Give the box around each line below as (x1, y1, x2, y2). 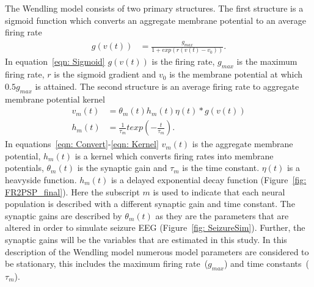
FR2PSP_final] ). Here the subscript (5, 185, 140, 198)
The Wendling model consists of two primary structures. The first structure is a (5, 2, 304, 14)
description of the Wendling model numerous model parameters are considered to (5, 245, 309, 258)
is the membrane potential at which (169, 68, 303, 81)
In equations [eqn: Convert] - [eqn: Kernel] (5, 137, 159, 150)
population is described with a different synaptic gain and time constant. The (5, 197, 295, 210)
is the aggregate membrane (192, 137, 293, 150)
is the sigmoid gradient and (54, 68, 156, 81)
